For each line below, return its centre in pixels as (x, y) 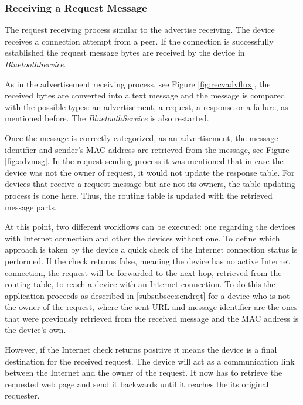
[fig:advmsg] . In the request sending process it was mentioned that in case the (144, 161)
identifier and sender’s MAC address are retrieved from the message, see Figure (147, 149)
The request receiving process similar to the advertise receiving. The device (140, 30)
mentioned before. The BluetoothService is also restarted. (107, 118)
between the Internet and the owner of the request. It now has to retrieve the (144, 372)
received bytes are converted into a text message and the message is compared (145, 95)
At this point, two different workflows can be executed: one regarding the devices (150, 227)
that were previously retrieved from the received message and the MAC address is (152, 318)
